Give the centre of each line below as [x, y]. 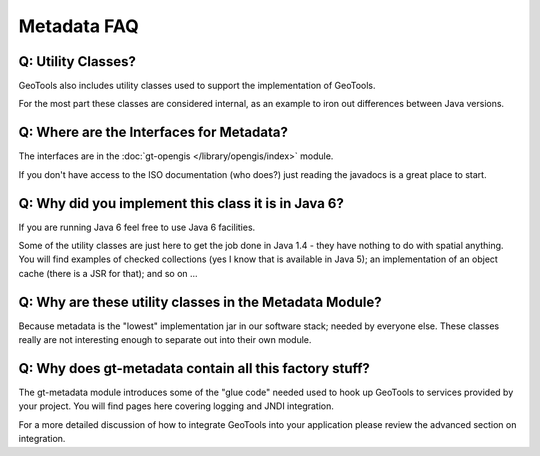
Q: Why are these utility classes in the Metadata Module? [200, 301]
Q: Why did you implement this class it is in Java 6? [181, 203]
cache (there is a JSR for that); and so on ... [108, 273]
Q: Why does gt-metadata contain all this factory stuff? [194, 368]
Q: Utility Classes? [77, 61]
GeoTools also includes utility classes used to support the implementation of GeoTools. [197, 86]
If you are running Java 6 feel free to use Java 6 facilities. [137, 227]
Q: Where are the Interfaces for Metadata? [153, 132]
